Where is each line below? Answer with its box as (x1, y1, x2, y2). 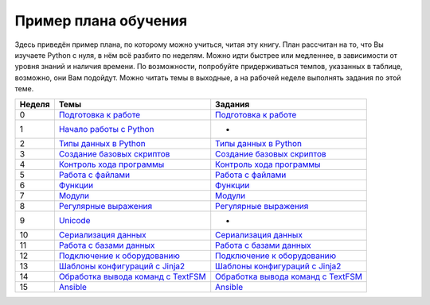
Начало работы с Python (58, 123, 154, 134)
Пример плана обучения (14, 12, 187, 29)
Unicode (58, 214, 91, 226)
